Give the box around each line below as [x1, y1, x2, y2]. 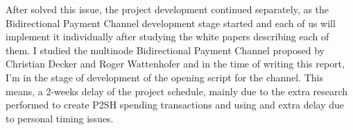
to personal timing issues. [6, 111, 114, 125]
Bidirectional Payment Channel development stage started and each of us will [6, 15, 336, 30]
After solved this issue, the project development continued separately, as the [6, 2, 329, 16]
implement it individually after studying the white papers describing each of [6, 29, 329, 44]
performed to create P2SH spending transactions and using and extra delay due [6, 97, 345, 112]
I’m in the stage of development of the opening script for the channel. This [6, 70, 324, 84]
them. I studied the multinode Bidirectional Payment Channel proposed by [6, 42, 325, 57]
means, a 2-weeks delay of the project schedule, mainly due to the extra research [6, 83, 348, 98]
